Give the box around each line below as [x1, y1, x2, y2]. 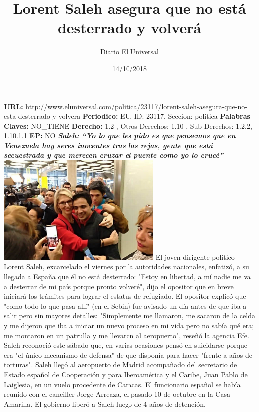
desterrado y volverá [57, 17, 202, 38]
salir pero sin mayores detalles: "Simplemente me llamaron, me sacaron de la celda [4, 310, 255, 321]
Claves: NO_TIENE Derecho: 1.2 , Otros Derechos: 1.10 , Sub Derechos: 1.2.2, [4, 120, 252, 131]
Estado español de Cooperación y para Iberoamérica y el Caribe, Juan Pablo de [4, 369, 248, 379]
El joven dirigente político [155, 251, 235, 262]
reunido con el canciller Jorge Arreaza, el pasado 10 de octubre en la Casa [4, 389, 230, 399]
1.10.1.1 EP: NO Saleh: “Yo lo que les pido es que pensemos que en [4, 130, 236, 141]
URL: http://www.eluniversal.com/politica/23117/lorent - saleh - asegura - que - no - [4, 101, 247, 111]
